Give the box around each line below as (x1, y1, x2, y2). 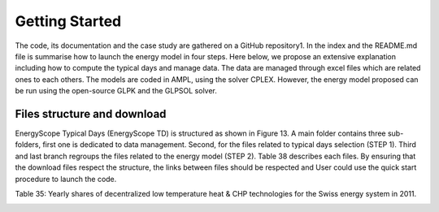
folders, (15, 140, 41, 149)
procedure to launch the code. (15, 174, 117, 184)
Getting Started (15, 12, 122, 30)
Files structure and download (15, 106, 167, 121)
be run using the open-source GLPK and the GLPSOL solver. (15, 86, 217, 96)
